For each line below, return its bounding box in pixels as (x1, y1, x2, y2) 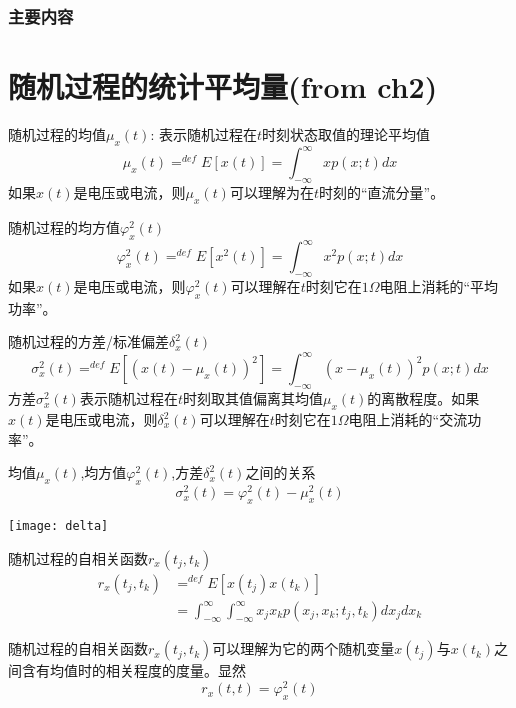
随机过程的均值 (8, 123, 106, 144)
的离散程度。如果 (367, 388, 480, 409)
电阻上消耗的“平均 (379, 275, 499, 296)
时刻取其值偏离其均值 (182, 388, 323, 409)
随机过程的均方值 (8, 216, 120, 237)
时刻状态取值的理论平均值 (262, 123, 430, 144)
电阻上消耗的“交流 (348, 409, 468, 430)
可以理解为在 (229, 182, 314, 203)
